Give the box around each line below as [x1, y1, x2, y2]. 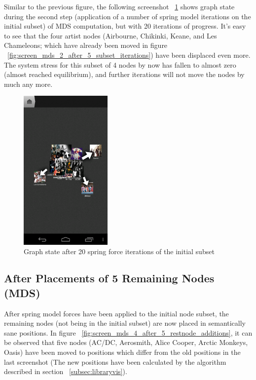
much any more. [4, 78, 53, 89]
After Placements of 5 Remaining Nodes [4, 270, 215, 286]
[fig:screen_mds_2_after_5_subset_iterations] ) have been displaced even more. [7, 49, 251, 60]
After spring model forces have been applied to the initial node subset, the [4, 308, 229, 318]
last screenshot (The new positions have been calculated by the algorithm [4, 356, 226, 367]
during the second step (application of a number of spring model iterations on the [4, 11, 251, 21]
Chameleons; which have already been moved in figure [4, 40, 168, 50]
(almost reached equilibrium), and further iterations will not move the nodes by [4, 69, 245, 79]
